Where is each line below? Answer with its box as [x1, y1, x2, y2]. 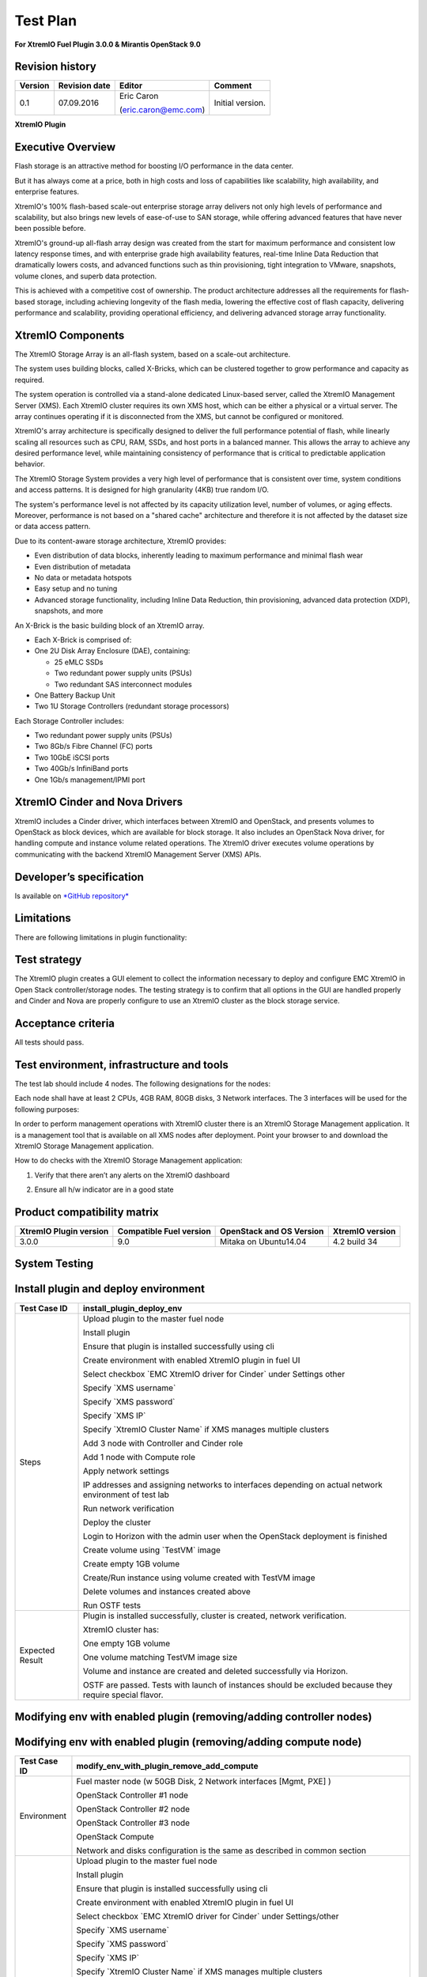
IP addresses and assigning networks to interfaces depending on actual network [83, 1479, 383, 1490]
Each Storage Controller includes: [14, 716, 124, 725]
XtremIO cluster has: [83, 1624, 160, 1635]
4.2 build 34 [332, 1236, 378, 1247]
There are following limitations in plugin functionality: [14, 932, 187, 942]
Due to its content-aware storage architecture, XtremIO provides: [14, 536, 227, 546]
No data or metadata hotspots [34, 573, 132, 582]
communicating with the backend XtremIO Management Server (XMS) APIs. [14, 849, 262, 859]
